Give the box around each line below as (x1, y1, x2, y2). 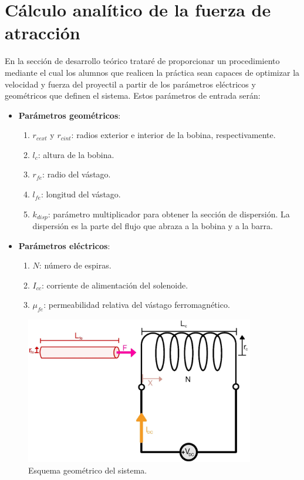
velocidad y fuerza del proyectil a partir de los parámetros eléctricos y (5, 78, 256, 90)
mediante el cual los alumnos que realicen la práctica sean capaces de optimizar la (5, 66, 300, 78)
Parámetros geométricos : (18, 109, 121, 121)
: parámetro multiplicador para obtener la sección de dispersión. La (48, 207, 290, 220)
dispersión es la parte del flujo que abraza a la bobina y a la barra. (32, 220, 273, 232)
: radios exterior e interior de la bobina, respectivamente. (71, 129, 276, 141)
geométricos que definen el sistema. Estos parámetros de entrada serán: (5, 89, 261, 102)
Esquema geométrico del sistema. (28, 464, 147, 476)
